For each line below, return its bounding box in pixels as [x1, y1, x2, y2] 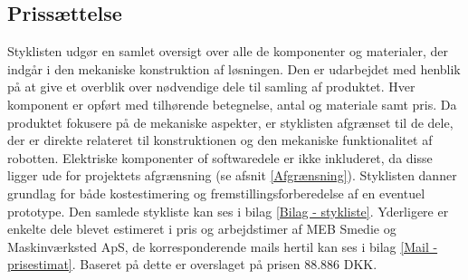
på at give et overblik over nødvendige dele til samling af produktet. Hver [7, 77, 415, 96]
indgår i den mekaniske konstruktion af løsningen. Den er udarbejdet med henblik [7, 59, 461, 78]
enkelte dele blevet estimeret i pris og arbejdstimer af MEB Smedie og [7, 219, 396, 238]
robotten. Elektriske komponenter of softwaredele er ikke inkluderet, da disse [7, 148, 433, 167]
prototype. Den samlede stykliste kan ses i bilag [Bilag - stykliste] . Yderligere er [7, 201, 449, 220]
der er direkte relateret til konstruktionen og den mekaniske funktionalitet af [7, 130, 433, 150]
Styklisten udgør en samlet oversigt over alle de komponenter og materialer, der [7, 42, 448, 61]
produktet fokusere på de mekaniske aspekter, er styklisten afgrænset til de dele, [7, 112, 454, 131]
